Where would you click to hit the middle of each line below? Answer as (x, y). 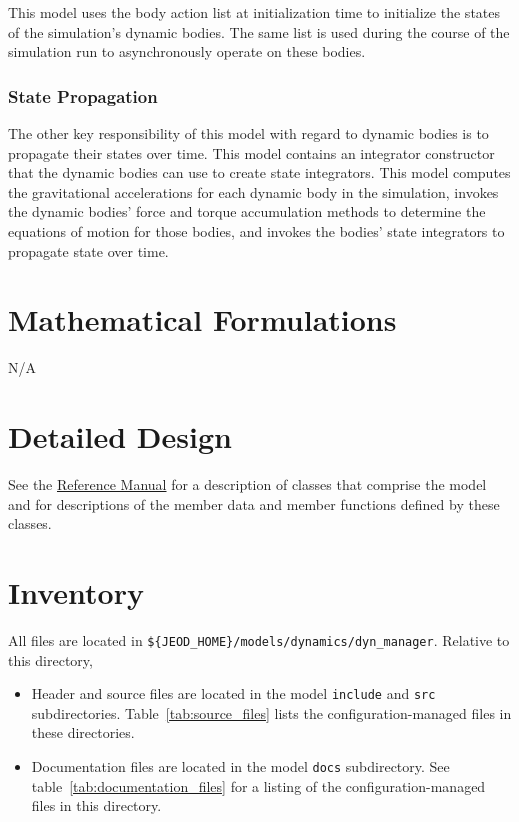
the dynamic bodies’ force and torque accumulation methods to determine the (247, 211)
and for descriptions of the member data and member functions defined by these (254, 503)
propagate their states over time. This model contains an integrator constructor (251, 152)
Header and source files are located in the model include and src (233, 693)
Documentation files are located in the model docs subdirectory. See (240, 766)
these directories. (83, 732)
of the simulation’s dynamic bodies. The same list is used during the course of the (259, 31)
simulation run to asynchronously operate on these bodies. (187, 51)
